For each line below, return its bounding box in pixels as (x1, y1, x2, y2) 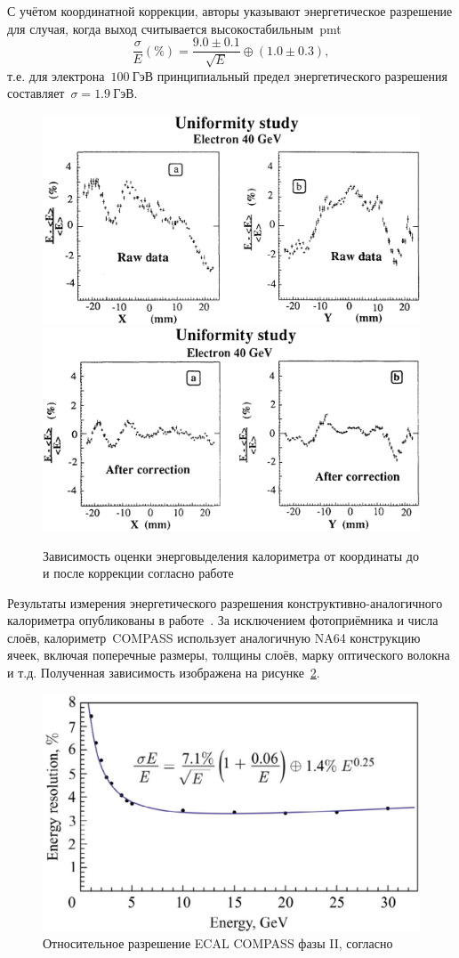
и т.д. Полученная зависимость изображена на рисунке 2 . (7, 663, 320, 682)
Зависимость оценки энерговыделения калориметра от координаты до (43, 546, 419, 564)
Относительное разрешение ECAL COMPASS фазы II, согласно (43, 934, 393, 953)
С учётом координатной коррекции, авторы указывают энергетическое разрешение (7, 2, 453, 20)
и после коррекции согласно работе (43, 564, 234, 582)
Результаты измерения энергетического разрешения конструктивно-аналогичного (7, 593, 443, 612)
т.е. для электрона (7, 66, 105, 85)
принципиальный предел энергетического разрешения (157, 66, 447, 85)
